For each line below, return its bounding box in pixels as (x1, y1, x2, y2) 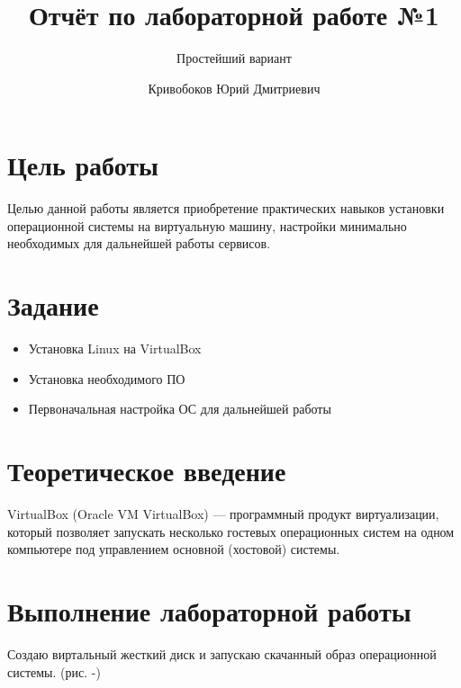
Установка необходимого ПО (28, 369, 185, 388)
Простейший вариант (176, 49, 292, 67)
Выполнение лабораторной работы (7, 593, 411, 630)
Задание (7, 287, 99, 324)
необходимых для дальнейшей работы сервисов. (7, 234, 271, 253)
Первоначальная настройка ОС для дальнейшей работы (28, 399, 331, 418)
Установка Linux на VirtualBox (28, 339, 202, 358)
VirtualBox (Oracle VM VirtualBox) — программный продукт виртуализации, (7, 505, 439, 523)
